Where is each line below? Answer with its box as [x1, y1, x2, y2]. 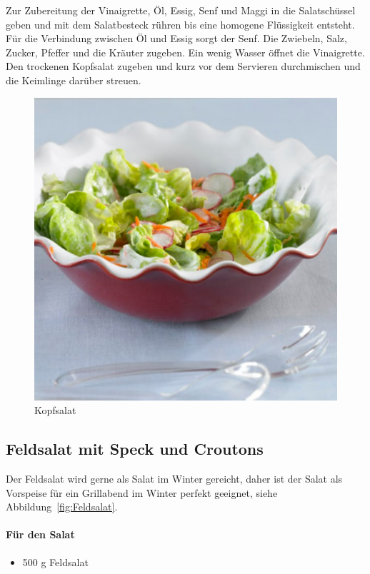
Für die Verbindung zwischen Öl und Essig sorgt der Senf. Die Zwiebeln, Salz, [6, 31, 347, 46]
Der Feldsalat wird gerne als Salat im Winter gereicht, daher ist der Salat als [6, 470, 343, 485]
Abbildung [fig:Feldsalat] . [6, 499, 118, 514]
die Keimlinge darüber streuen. [6, 72, 141, 87]
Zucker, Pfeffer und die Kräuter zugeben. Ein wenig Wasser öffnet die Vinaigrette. [6, 44, 365, 59]
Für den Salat [6, 527, 75, 542]
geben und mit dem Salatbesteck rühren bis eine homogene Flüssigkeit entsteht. [6, 16, 355, 31]
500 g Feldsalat [22, 554, 89, 569]
